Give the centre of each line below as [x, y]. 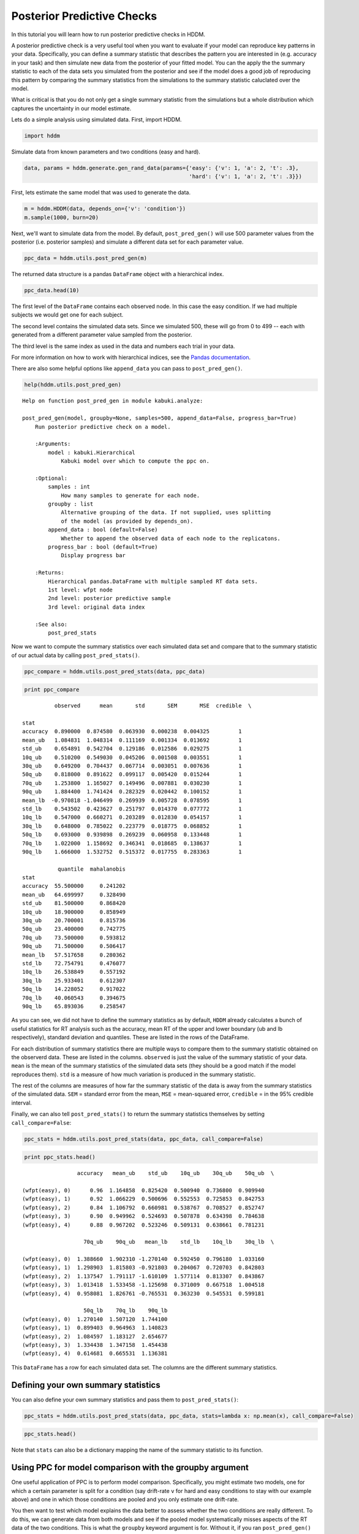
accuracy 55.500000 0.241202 [74, 886]
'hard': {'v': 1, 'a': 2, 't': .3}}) [246, 177]
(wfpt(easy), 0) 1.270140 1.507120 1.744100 [95, 1319]
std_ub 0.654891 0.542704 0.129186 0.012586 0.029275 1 [132, 749]
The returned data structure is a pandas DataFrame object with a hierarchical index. [118, 274]
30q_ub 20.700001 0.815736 [74, 921]
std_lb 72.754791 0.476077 [74, 963]
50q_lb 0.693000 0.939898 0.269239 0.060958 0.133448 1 [132, 835]
